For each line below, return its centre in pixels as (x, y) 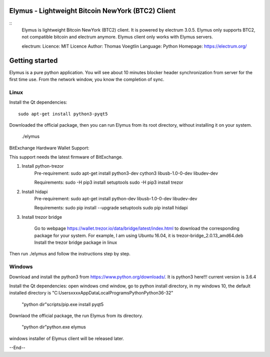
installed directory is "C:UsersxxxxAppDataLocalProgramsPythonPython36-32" (91, 293)
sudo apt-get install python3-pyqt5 (63, 114)
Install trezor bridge (42, 217)
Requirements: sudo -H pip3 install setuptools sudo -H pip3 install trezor (109, 182)
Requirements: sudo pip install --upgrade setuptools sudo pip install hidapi (111, 208)
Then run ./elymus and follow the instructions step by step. (70, 254)
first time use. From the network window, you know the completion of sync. (87, 79)
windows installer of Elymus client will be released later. (67, 338)
